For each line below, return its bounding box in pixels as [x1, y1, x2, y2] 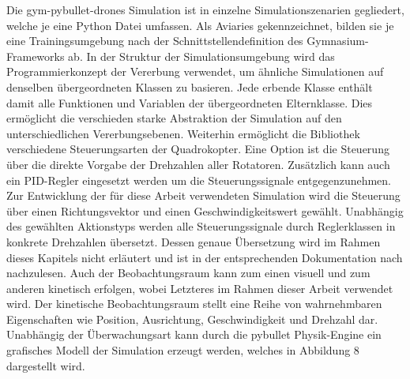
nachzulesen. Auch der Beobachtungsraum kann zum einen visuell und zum [6, 265, 371, 281]
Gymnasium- [307, 32, 369, 49]
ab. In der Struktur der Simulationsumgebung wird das [68, 47, 335, 64]
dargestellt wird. [6, 357, 85, 373]
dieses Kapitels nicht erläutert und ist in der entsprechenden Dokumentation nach [6, 249, 403, 265]
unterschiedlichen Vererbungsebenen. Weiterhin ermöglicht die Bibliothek [6, 125, 360, 141]
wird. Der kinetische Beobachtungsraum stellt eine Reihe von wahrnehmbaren [6, 295, 382, 312]
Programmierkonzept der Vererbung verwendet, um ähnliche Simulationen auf [6, 63, 384, 80]
